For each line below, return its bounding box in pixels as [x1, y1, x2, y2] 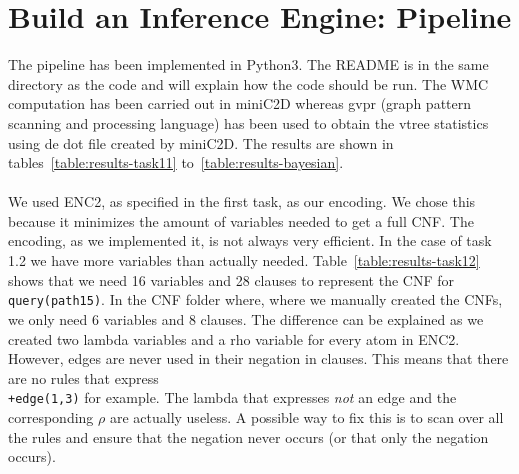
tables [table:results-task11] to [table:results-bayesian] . [8, 152, 344, 173]
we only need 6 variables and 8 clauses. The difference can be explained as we [8, 308, 484, 329]
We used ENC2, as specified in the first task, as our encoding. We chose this [8, 191, 476, 212]
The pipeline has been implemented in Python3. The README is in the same [8, 54, 489, 75]
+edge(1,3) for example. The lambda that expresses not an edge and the [8, 387, 457, 408]
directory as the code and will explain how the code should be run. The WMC [8, 73, 489, 94]
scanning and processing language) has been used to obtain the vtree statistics [8, 112, 489, 133]
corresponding [8, 406, 94, 427]
